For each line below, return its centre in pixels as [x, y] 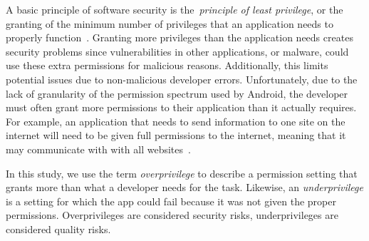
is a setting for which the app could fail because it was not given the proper [171, 201]
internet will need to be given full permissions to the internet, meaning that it [176, 135]
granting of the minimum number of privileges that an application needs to [170, 23]
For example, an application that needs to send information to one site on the [176, 121]
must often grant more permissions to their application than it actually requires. [181, 107]
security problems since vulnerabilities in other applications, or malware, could [177, 51]
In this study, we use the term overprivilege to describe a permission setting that [182, 173]
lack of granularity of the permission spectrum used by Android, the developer [177, 93]
